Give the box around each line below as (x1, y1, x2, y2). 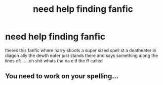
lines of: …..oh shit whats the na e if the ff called (5, 57, 103, 63)
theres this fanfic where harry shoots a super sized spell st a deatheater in (5, 47, 157, 53)
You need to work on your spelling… (5, 72, 119, 81)
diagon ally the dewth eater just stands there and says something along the (5, 53, 158, 58)
